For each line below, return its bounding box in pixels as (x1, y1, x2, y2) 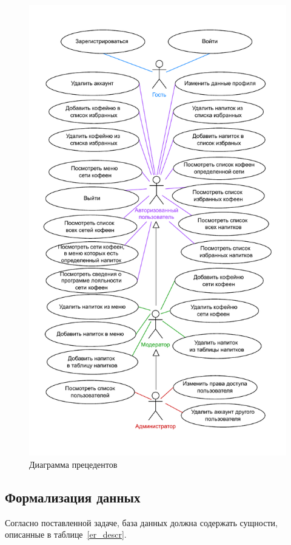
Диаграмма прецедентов (29, 458, 118, 470)
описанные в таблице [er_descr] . (5, 528, 127, 541)
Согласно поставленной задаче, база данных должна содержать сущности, (5, 516, 278, 529)
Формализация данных (5, 487, 141, 506)
